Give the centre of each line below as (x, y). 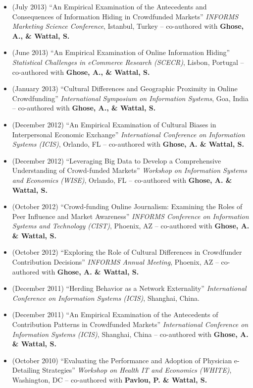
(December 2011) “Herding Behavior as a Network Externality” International (129, 288)
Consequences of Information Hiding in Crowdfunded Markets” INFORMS (125, 16)
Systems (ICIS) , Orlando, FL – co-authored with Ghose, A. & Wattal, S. (128, 144)
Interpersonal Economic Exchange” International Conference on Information (128, 134)
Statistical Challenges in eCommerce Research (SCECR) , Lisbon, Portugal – (128, 62)
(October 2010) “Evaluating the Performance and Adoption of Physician (122, 360)
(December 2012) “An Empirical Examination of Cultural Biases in (114, 124)
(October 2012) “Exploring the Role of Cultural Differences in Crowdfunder (127, 252)
